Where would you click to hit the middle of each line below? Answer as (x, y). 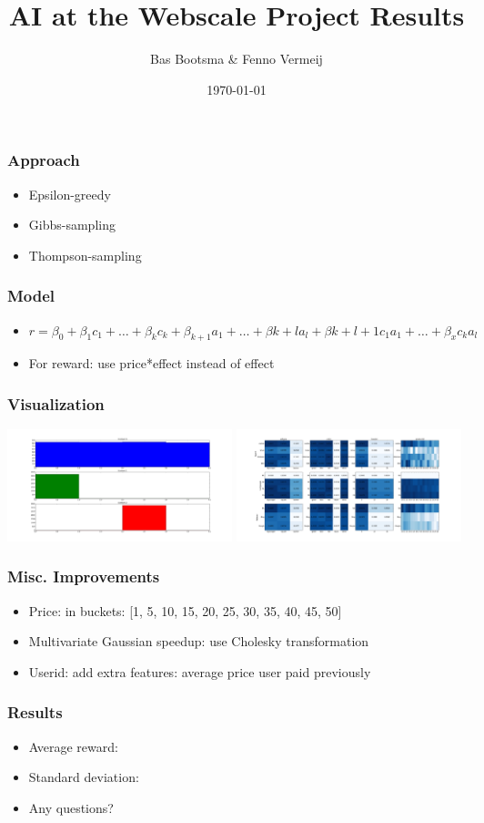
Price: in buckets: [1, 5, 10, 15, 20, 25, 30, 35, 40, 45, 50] (185, 610)
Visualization (56, 403)
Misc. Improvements (84, 576)
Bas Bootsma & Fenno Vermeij (237, 59)
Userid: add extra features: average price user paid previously (200, 671)
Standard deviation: (84, 777)
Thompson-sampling (85, 255)
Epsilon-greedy (70, 194)
